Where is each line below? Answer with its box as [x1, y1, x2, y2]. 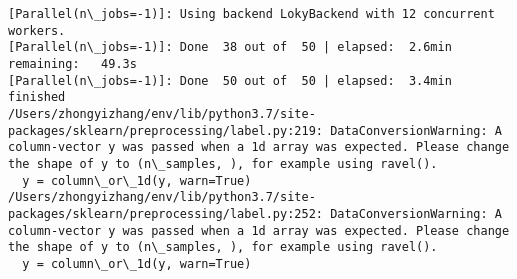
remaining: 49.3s [8, 56, 137, 71]
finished [8, 90, 66, 105]
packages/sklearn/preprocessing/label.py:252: [8, 206, 323, 221]
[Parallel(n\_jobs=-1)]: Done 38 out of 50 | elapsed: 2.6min [8, 40, 452, 55]
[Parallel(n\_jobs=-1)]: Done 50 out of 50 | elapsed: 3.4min [8, 73, 452, 88]
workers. [8, 23, 66, 38]
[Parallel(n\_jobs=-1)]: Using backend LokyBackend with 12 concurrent [8, 7, 495, 21]
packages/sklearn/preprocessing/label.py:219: [8, 123, 323, 138]
